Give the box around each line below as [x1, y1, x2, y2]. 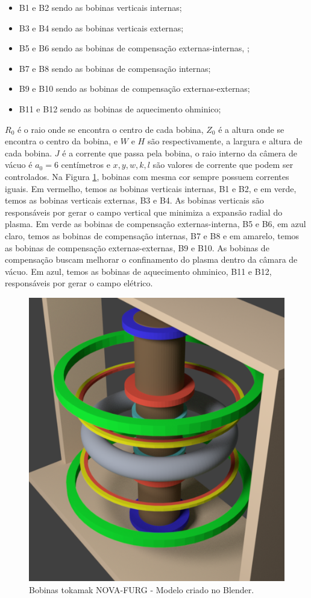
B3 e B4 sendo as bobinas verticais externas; [19, 21, 184, 34]
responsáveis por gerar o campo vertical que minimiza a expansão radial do [5, 205, 283, 218]
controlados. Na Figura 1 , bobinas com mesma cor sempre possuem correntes [5, 170, 289, 182]
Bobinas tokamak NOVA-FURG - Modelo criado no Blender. [29, 583, 254, 596]
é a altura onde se [218, 123, 284, 135]
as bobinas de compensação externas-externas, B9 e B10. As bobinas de [5, 241, 269, 254]
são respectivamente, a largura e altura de [147, 135, 303, 147]
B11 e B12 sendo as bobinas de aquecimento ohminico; [19, 102, 221, 115]
